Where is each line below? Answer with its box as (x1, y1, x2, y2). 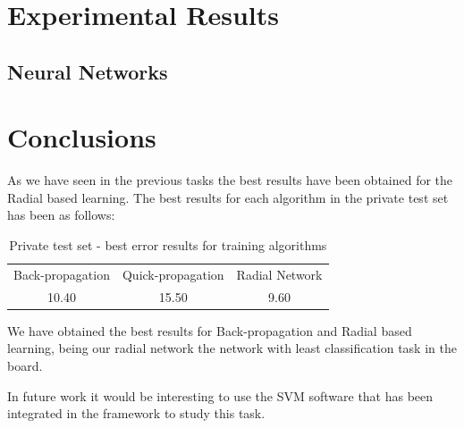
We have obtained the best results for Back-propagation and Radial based (7, 321, 412, 340)
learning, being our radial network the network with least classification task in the (7, 339, 457, 357)
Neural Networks (7, 57, 168, 85)
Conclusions (7, 119, 156, 155)
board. (7, 357, 43, 375)
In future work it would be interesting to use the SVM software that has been (7, 386, 434, 405)
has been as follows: (7, 206, 115, 224)
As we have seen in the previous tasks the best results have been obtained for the (7, 171, 453, 189)
